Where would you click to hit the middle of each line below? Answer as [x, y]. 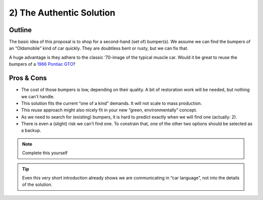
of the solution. [37, 184]
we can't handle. [38, 96]
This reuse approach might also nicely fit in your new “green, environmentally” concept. [109, 110]
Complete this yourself [45, 153]
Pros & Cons [28, 78]
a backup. [31, 130]
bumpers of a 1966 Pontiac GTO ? [42, 64]
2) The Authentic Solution [62, 13]
